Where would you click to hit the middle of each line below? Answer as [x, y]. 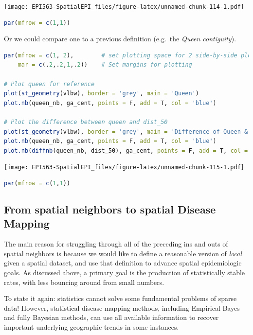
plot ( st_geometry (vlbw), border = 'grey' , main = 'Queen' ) [101, 94]
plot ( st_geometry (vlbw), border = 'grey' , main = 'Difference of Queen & [126, 132]
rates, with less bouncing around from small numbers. [84, 282]
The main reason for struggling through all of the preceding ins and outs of [116, 244]
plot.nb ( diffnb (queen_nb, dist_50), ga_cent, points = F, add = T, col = [126, 150]
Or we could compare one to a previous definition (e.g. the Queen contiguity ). [120, 39]
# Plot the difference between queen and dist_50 [86, 122]
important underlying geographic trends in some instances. [91, 326]
